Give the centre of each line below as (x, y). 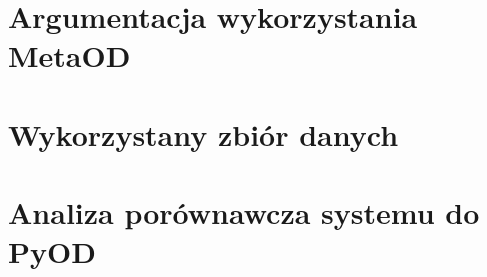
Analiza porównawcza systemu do (244, 212)
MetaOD (69, 55)
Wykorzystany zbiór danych (203, 133)
